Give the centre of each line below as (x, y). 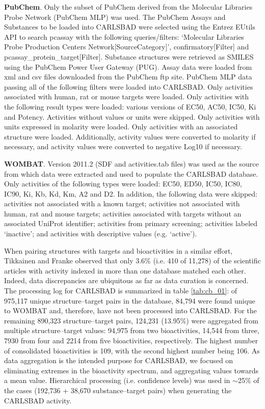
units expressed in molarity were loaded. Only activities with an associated (121, 127)
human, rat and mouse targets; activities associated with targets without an (123, 213)
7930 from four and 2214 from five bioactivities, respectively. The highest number (131, 340)
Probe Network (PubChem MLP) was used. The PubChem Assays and (115, 17)
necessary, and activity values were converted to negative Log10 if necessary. (123, 146)
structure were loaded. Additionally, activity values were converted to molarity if (130, 136)
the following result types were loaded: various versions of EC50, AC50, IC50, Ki (130, 106)
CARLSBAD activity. (38, 400)
